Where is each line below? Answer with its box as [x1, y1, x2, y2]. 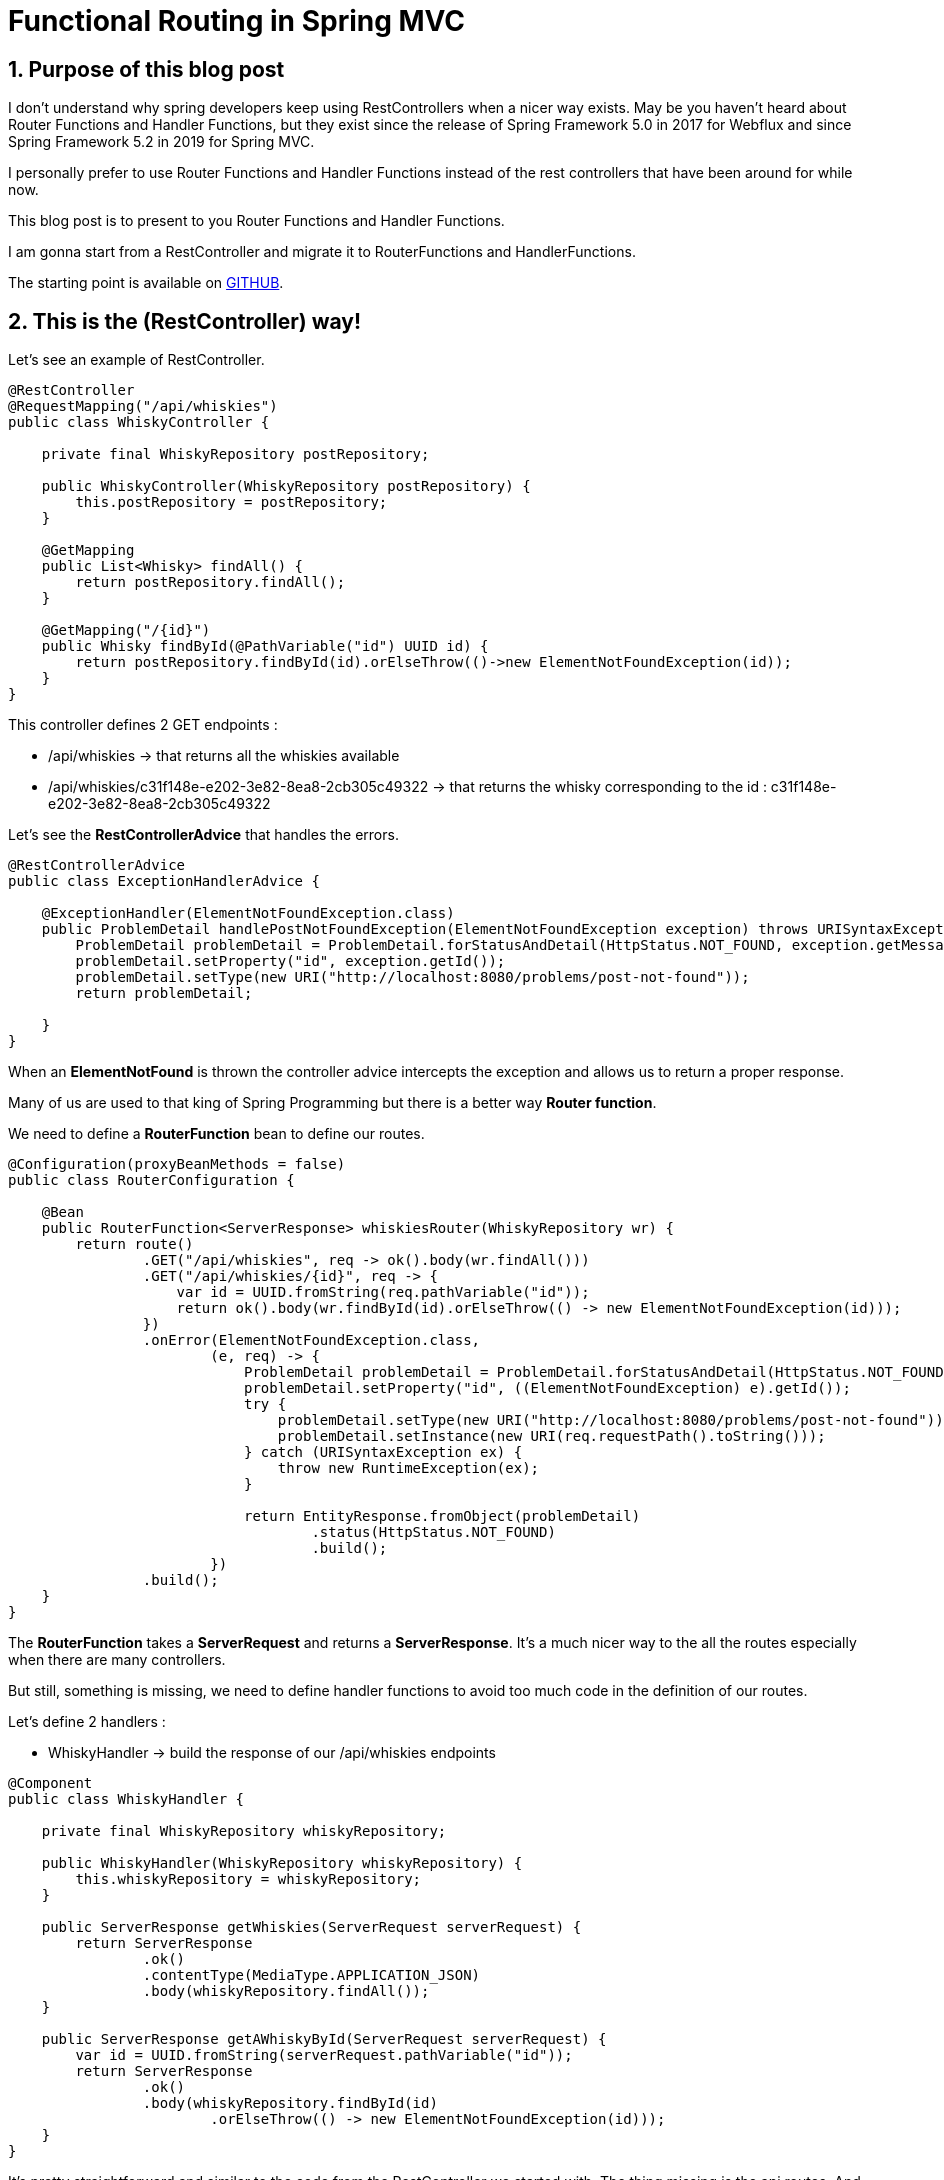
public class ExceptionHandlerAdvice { [8, 873, 320, 890]
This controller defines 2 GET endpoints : [8, 716, 278, 734]
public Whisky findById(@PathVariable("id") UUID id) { [41, 638, 489, 655]
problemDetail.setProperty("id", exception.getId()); [75, 953, 506, 970]
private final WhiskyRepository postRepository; [41, 446, 430, 463]
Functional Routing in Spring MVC [8, 4, 466, 38]
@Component [8, 1775, 93, 1792]
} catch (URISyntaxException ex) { [244, 1444, 523, 1461]
